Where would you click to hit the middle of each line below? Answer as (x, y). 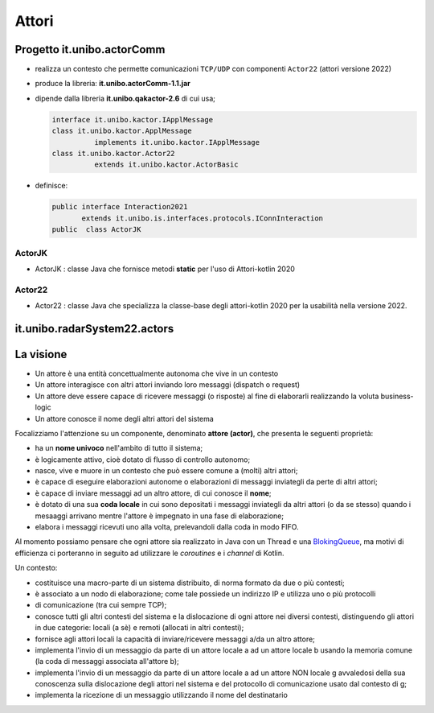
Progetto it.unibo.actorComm (90, 49)
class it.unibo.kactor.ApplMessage (122, 131)
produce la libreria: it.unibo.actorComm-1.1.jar (113, 84)
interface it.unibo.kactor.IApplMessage (132, 120)
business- (397, 396)
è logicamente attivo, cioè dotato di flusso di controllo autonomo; (143, 460)
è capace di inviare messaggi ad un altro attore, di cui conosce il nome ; (154, 493)
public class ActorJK (96, 230)
